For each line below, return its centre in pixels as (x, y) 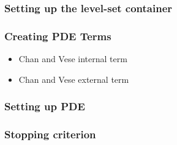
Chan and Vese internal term (73, 59)
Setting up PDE (45, 106)
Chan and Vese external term (74, 79)
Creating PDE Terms (58, 36)
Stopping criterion (50, 134)
